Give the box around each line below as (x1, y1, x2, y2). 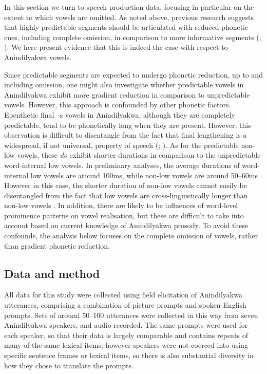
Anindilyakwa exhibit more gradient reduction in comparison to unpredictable (4, 89, 250, 100)
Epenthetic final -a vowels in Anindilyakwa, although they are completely (4, 109, 236, 120)
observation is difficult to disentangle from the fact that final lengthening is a (4, 129, 247, 140)
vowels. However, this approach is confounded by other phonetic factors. (4, 99, 231, 110)
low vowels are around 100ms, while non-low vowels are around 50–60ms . (30, 170, 262, 180)
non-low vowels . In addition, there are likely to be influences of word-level (4, 200, 238, 211)
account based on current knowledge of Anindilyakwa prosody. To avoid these (4, 220, 249, 231)
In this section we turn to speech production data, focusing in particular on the (4, 2, 254, 12)
